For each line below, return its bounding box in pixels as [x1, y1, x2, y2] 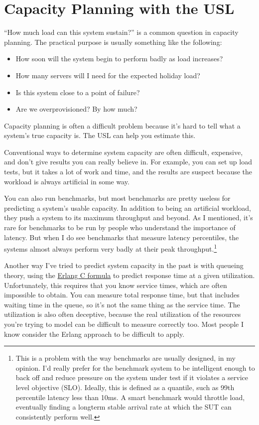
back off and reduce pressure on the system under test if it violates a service [15, 372, 248, 383]
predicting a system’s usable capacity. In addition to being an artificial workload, [4, 202, 251, 213]
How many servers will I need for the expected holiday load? [15, 70, 200, 80]
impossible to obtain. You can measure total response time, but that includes [4, 289, 240, 300]
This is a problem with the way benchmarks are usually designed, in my [15, 353, 236, 363]
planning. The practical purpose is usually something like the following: [4, 36, 222, 47]
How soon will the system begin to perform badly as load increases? [15, 53, 223, 64]
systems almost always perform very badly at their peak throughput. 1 [4, 242, 217, 254]
